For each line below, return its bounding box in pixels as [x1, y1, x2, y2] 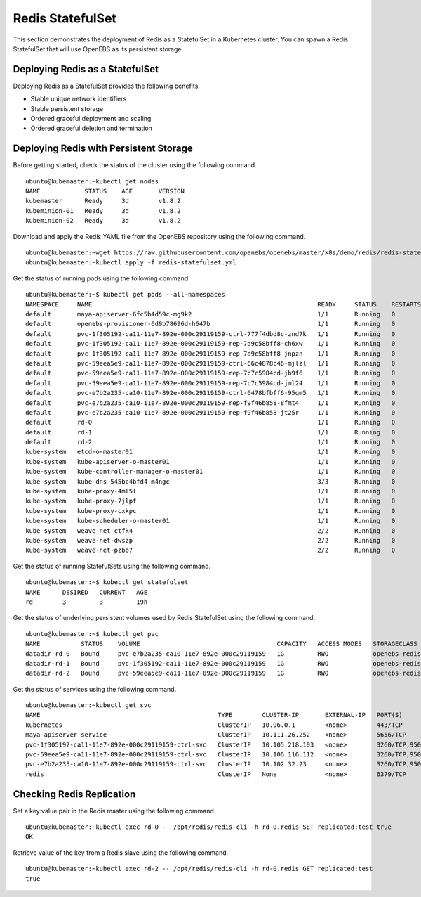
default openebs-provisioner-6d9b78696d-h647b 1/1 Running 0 [25, 320, 396, 328]
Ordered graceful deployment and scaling [30, 115, 152, 123]
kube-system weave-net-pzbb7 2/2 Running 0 [25, 546, 396, 555]
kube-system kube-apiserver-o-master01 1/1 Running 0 [25, 458, 396, 465]
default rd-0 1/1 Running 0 [25, 418, 396, 427]
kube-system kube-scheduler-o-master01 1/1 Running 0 [25, 517, 396, 525]
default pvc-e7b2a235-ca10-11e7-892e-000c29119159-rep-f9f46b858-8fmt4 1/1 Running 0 [25, 399, 396, 407]
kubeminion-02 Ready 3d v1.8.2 [25, 217, 182, 225]
